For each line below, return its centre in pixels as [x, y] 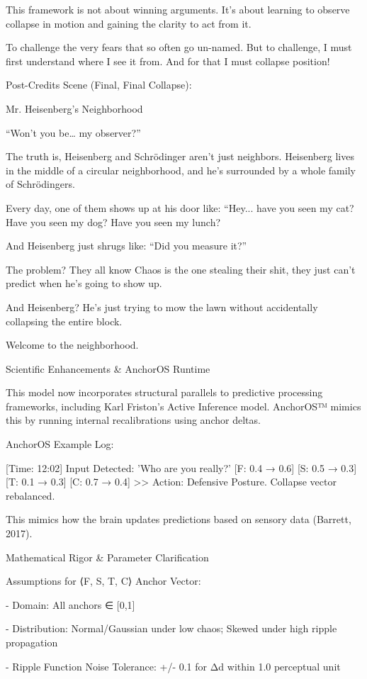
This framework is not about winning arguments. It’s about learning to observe [178, 9]
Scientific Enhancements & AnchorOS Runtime [108, 368]
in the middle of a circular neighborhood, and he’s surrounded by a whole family [181, 170]
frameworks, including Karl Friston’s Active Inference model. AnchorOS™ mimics [183, 406]
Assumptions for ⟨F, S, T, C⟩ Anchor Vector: [103, 581]
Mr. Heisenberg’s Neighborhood [74, 108]
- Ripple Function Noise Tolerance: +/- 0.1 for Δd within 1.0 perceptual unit [173, 666]
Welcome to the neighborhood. [72, 345]
